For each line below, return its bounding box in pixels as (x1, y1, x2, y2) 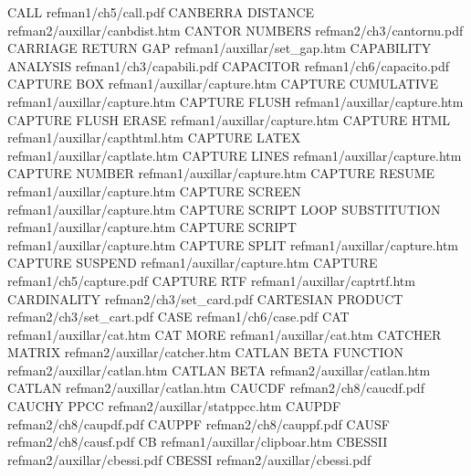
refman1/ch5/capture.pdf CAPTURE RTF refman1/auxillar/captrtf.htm (7, 270, 415, 290)
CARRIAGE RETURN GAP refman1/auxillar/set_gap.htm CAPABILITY (7, 38, 432, 58)
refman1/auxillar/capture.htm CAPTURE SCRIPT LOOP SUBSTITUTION (7, 199, 441, 218)
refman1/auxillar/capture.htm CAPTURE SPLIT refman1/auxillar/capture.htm (7, 235, 459, 254)
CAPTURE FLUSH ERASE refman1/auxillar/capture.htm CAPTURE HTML (7, 110, 451, 129)
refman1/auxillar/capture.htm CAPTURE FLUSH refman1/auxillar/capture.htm (7, 91, 464, 111)
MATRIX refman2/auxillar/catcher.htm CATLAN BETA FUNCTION (7, 343, 403, 362)
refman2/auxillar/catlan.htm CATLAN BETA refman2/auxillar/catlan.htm (7, 360, 431, 379)
